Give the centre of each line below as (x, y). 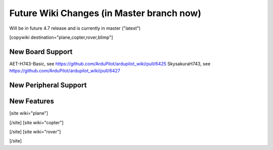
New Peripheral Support (48, 85)
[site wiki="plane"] (29, 113)
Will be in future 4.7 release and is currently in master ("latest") (75, 28)
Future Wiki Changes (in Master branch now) (105, 13)
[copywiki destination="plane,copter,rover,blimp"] (61, 37)
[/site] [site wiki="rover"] (35, 131)
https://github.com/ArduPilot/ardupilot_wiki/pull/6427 (65, 71)
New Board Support (41, 52)
